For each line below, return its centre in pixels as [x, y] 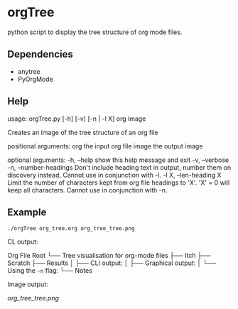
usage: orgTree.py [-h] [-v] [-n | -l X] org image [77, 119]
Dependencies [40, 54]
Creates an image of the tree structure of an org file [83, 132]
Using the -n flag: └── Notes [50, 271]
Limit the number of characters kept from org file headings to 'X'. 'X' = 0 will [119, 183]
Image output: [28, 284]
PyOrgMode [35, 79]
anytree [29, 71]
